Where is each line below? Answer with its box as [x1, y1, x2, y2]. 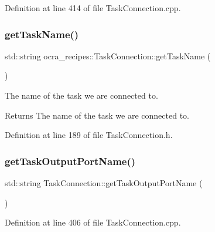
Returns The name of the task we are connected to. [5, 109, 189, 121]
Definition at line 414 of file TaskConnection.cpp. [5, 2, 181, 14]
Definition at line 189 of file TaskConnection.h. [5, 129, 173, 141]
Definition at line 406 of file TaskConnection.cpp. [5, 216, 181, 228]
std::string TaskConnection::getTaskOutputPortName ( [5, 177, 203, 189]
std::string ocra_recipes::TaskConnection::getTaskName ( [5, 49, 211, 62]
